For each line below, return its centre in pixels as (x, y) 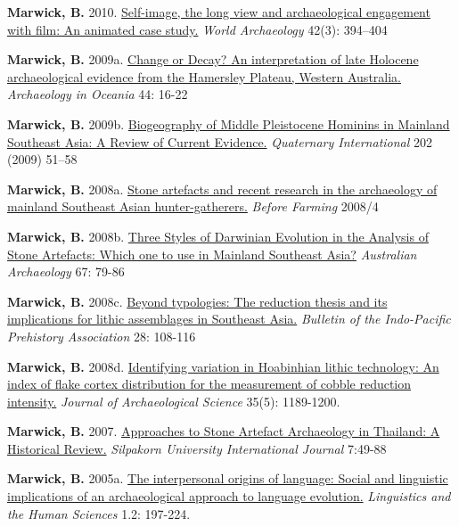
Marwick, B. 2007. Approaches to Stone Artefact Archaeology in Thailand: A (224, 431)
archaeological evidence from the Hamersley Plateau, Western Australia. (204, 76)
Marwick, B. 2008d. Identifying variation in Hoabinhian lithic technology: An (223, 366)
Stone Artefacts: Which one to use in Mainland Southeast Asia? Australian (212, 254)
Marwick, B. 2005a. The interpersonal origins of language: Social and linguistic (228, 478)
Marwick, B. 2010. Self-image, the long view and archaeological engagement (219, 12)
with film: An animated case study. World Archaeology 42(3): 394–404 (197, 29)
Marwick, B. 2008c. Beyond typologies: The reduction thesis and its (197, 301)
